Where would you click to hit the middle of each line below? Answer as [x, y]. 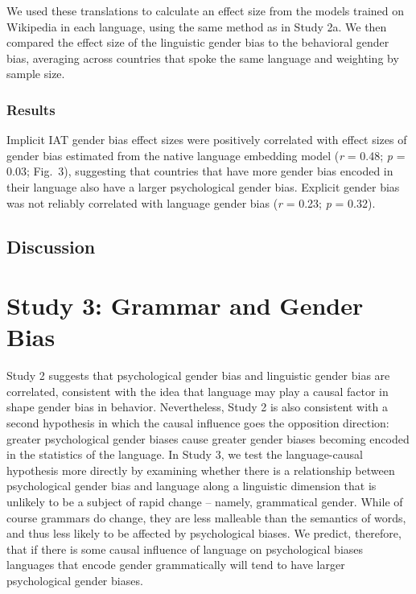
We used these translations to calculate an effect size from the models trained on [206, 10]
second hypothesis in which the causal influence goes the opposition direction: [198, 423]
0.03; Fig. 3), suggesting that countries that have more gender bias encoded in [200, 171]
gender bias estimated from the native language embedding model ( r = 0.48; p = [206, 155]
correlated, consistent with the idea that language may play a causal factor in [198, 391]
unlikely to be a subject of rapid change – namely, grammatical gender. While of [205, 501]
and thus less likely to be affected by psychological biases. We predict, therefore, [204, 533]
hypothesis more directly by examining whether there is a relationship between [201, 470]
